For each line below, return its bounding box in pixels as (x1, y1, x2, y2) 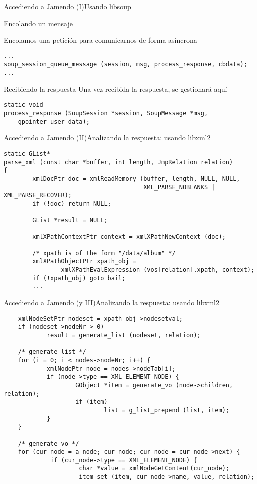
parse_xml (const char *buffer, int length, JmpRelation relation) (4, 158, 233, 166)
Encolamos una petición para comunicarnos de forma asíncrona (4, 35, 197, 45)
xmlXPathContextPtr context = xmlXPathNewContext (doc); (32, 233, 226, 241)
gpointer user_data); (18, 118, 90, 125)
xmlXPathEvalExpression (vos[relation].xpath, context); (61, 266, 255, 274)
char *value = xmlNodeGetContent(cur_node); (79, 465, 230, 472)
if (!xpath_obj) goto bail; (32, 274, 126, 282)
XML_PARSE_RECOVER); (4, 192, 72, 199)
